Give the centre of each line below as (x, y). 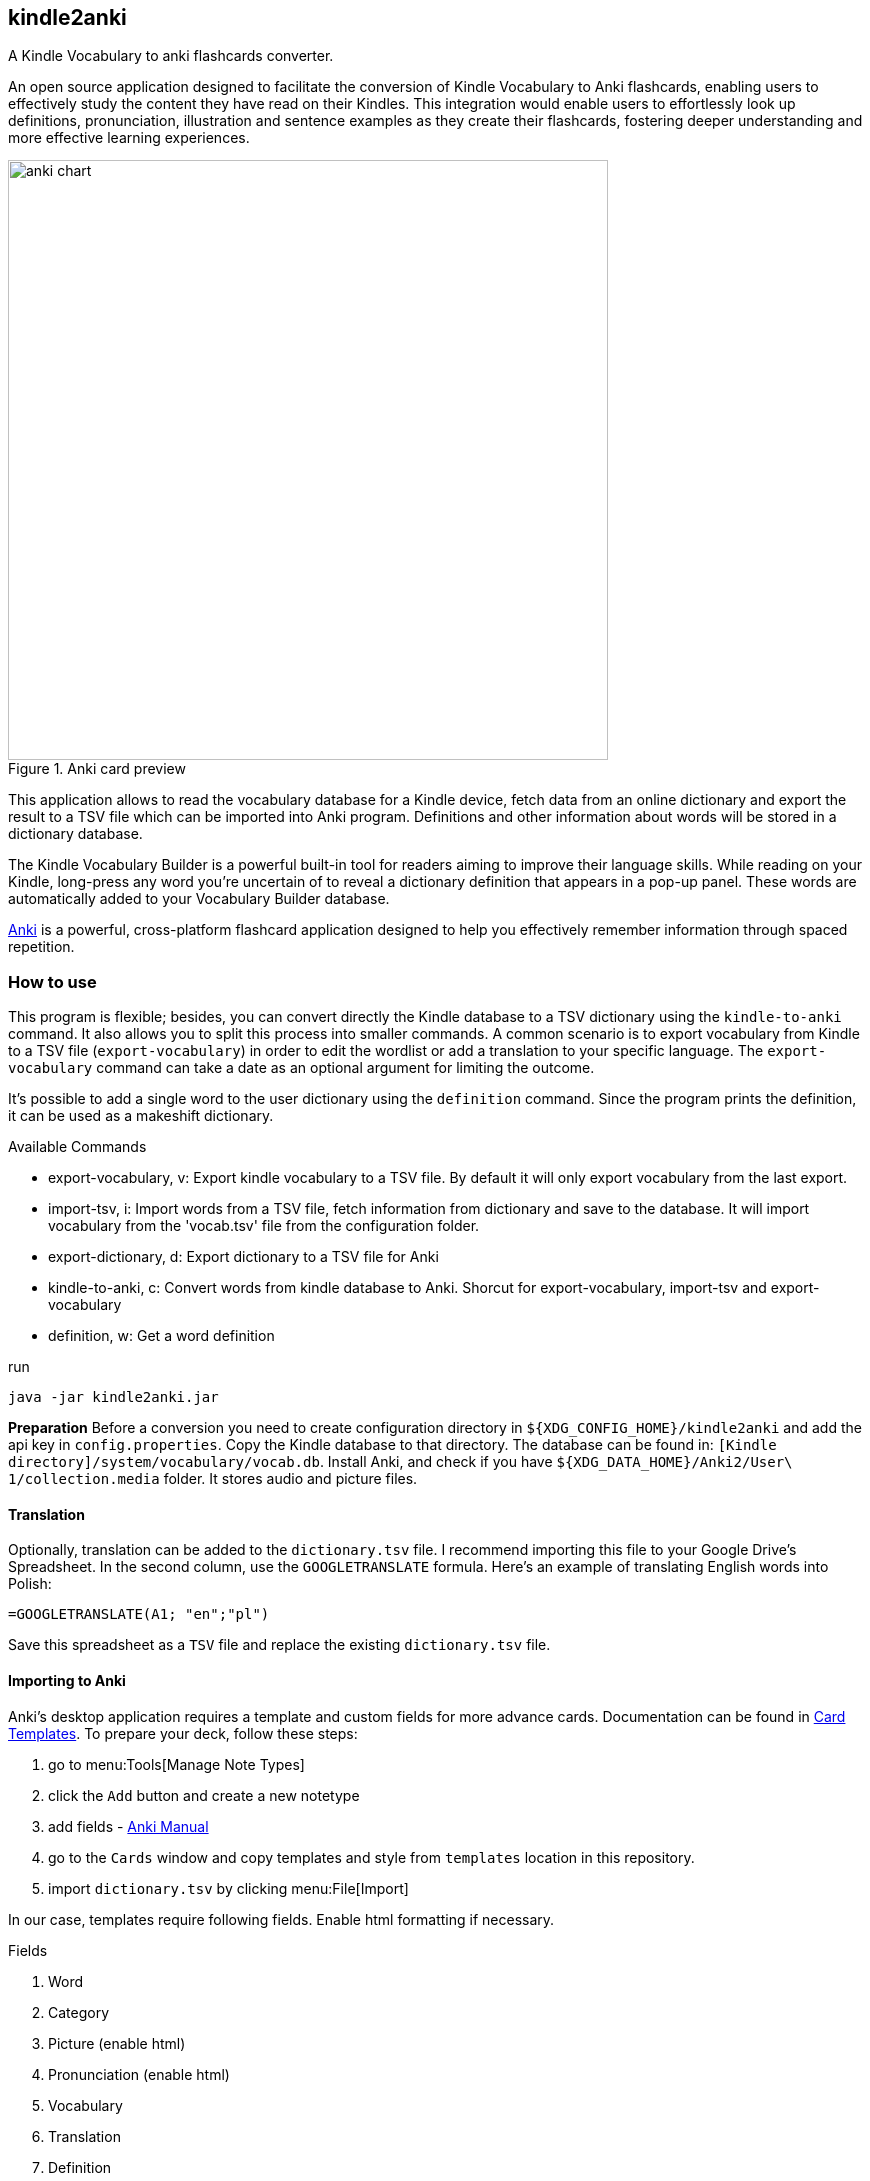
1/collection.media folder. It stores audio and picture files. (213, 1479)
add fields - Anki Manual (128, 1826)
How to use (52, 981)
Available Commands (77, 1147)
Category (79, 2012)
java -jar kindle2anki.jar (113, 1397)
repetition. (41, 947)
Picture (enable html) (117, 2043)
